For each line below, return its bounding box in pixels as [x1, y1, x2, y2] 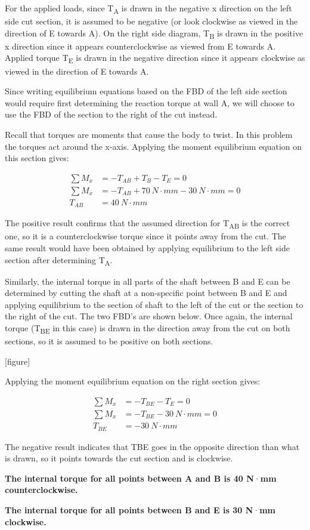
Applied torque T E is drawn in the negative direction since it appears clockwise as [5, 51, 305, 66]
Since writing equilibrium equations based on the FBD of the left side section [5, 85, 287, 97]
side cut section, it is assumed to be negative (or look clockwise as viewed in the [5, 15, 298, 27]
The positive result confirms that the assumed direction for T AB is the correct [5, 217, 290, 231]
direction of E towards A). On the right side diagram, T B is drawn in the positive [5, 26, 303, 41]
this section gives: [5, 152, 69, 164]
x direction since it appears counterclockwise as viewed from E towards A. [5, 39, 276, 52]
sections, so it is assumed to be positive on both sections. [5, 335, 213, 347]
